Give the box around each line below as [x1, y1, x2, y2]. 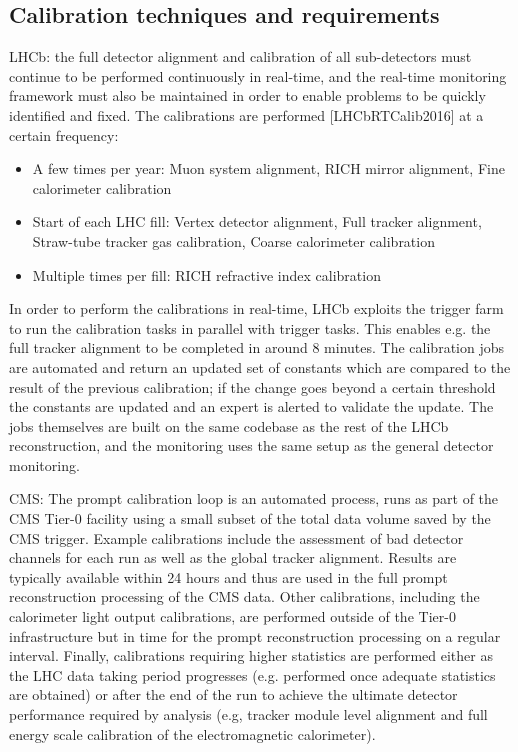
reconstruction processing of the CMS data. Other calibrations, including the [9, 586, 480, 607]
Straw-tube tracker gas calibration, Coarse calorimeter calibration [32, 230, 435, 251]
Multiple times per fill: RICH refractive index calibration [32, 264, 381, 285]
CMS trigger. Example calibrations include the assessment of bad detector [9, 527, 464, 548]
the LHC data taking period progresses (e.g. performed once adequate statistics [9, 664, 496, 685]
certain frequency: [9, 124, 119, 145]
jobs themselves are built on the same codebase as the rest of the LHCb [9, 415, 449, 436]
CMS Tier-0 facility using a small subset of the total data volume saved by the [9, 508, 491, 529]
